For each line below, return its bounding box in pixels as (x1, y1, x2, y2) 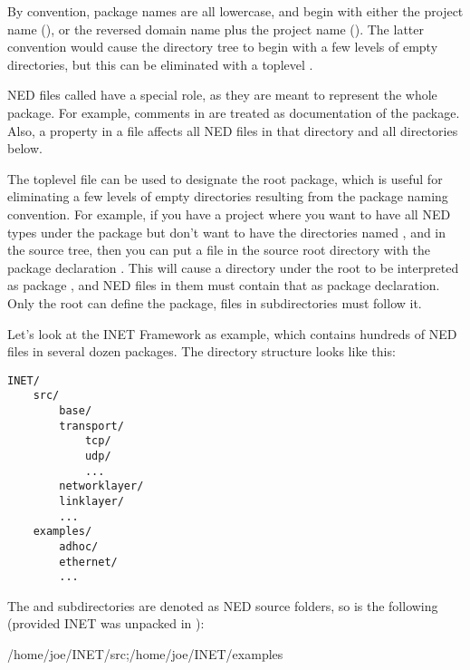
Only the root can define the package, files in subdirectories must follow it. (7, 293, 422, 312)
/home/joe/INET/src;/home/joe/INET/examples (7, 645, 283, 664)
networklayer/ (59, 480, 144, 493)
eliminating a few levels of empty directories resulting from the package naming (7, 187, 448, 206)
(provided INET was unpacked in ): (7, 614, 205, 633)
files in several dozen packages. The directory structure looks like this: (7, 342, 396, 361)
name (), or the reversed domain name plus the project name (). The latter (7, 19, 424, 38)
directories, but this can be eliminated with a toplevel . (7, 54, 313, 73)
